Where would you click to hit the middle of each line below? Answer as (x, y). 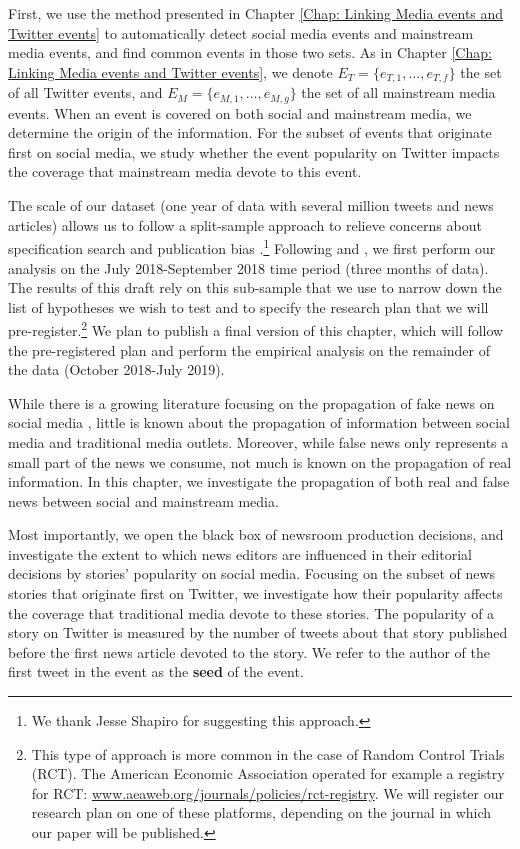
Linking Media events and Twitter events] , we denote (170, 71)
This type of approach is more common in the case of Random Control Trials (268, 753)
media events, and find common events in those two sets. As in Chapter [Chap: (250, 52)
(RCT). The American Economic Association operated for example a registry (268, 773)
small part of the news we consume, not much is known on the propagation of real (260, 461)
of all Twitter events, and (85, 92)
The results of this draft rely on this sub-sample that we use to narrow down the (255, 287)
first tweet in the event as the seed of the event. (156, 671)
